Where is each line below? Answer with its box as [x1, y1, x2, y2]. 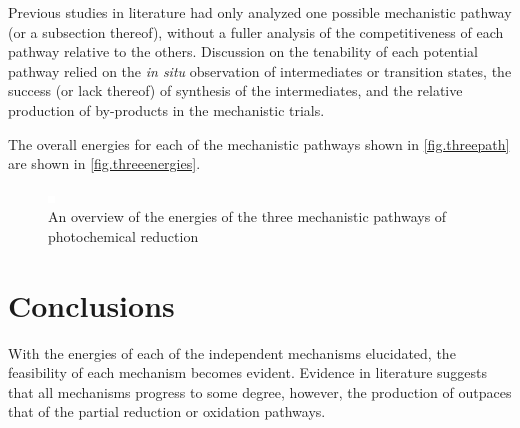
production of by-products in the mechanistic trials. [8, 99, 325, 120]
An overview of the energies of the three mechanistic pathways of [48, 206, 447, 227]
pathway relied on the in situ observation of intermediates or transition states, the [8, 60, 512, 81]
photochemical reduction [48, 225, 199, 246]
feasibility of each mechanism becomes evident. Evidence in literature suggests [8, 362, 488, 383]
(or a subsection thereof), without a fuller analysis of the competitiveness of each [8, 21, 504, 42]
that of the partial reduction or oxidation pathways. [8, 401, 326, 422]
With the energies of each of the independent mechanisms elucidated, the [8, 342, 456, 363]
